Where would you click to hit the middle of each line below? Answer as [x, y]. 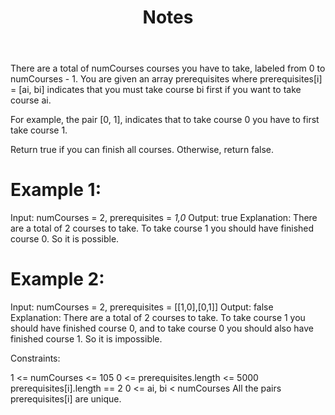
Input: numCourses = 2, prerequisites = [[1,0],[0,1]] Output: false [142, 307]
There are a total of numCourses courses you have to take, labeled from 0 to [168, 68]
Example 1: [56, 190]
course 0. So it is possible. [65, 239]
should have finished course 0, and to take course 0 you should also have [162, 328]
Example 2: [57, 279]
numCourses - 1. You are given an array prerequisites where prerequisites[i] [166, 79]
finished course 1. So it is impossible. [86, 339]
